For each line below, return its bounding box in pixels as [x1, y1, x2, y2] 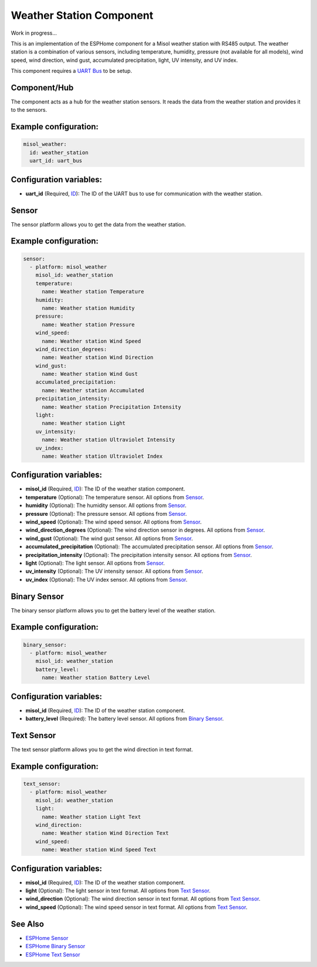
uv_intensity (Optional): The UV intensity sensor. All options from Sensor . [25, 568, 204, 575]
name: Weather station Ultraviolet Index [42, 453, 163, 459]
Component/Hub [11, 82, 74, 92]
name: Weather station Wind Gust [42, 371, 138, 378]
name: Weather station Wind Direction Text [42, 830, 169, 836]
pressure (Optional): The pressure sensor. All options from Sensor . [25, 510, 187, 517]
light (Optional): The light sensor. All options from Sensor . [25, 559, 165, 566]
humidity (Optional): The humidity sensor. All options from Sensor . [25, 502, 187, 509]
